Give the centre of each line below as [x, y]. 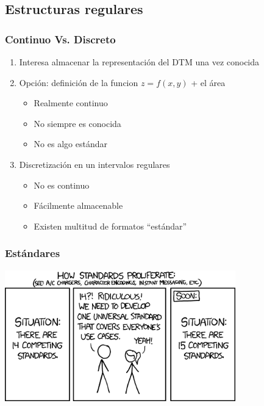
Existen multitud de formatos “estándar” [110, 226]
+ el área [208, 82]
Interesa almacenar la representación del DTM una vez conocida [139, 62]
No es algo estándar [70, 144]
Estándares [33, 253]
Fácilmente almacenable [78, 205]
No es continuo [62, 185]
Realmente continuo [71, 103]
